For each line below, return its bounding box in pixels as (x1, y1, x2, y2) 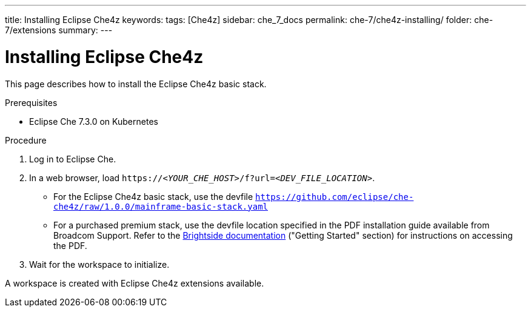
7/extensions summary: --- (5, 25, 113, 35)
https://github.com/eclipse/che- (255, 191, 414, 202)
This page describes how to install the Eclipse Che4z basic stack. (5, 78, 267, 89)
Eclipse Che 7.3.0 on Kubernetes (29, 116, 158, 127)
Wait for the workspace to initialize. (29, 259, 170, 270)
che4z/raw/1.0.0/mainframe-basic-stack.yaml (53, 201, 269, 211)
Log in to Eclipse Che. (29, 153, 116, 164)
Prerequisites (5, 97, 58, 108)
